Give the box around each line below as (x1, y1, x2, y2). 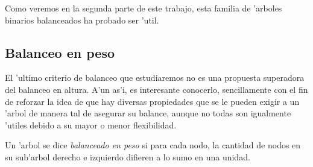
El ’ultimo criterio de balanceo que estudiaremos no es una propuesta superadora (5, 71, 305, 84)
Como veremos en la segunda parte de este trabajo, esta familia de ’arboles (5, 2, 282, 14)
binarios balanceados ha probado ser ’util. (5, 13, 159, 26)
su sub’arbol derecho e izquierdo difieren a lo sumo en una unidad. (5, 150, 250, 163)
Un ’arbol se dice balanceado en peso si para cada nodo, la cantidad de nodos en (5, 139, 301, 151)
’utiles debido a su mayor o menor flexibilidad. (5, 118, 177, 131)
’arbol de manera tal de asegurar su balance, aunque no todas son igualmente (5, 107, 291, 119)
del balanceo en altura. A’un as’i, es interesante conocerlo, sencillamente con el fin (5, 83, 308, 95)
